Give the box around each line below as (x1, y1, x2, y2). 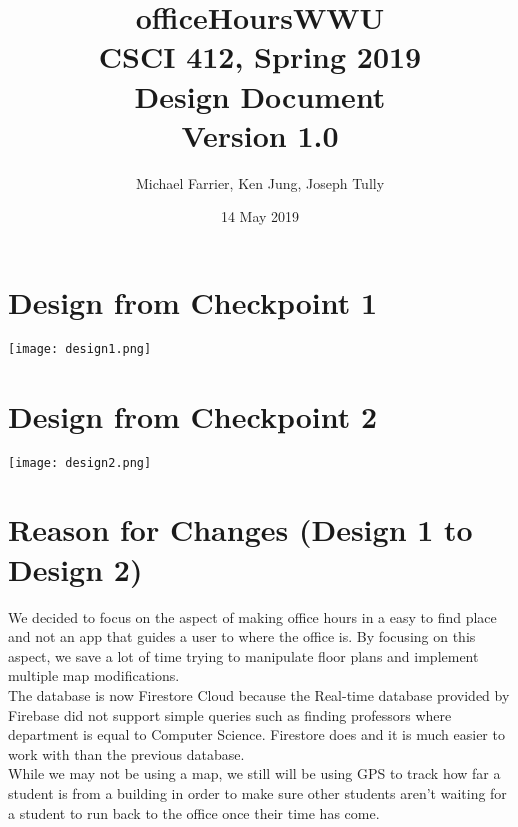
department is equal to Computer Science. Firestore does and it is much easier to (8, 724, 505, 745)
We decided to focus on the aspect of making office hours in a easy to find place (8, 606, 497, 627)
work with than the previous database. (8, 743, 245, 764)
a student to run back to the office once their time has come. (8, 802, 380, 823)
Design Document (134, 75, 386, 116)
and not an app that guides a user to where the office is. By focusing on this (8, 626, 476, 647)
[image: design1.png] (8, 341, 152, 356)
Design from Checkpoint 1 (8, 281, 378, 322)
